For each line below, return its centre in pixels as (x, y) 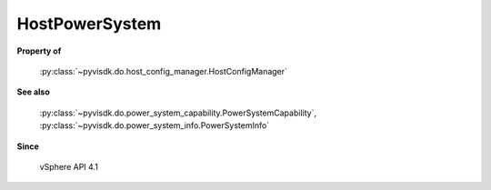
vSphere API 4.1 (69, 166)
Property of (39, 51)
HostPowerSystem (89, 24)
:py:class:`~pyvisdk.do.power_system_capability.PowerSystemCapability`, (178, 113)
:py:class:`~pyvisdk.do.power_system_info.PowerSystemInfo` (155, 125)
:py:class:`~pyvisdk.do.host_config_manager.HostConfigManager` (164, 71)
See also (33, 92)
